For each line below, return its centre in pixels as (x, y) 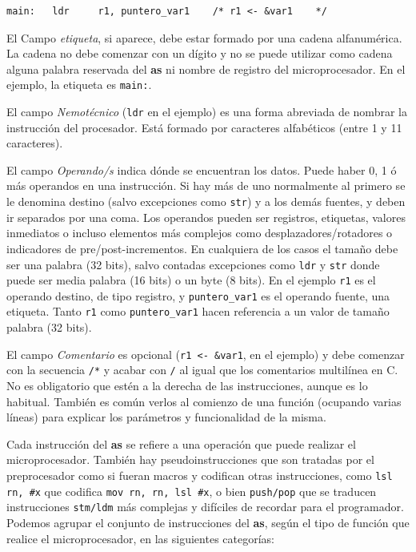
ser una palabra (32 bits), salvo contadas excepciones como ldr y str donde (193, 264)
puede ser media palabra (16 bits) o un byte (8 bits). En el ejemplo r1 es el (191, 280)
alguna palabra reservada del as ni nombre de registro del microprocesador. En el (206, 68)
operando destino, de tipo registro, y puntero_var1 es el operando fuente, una (198, 295)
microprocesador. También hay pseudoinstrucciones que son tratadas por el (190, 459)
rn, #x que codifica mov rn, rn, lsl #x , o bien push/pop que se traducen (192, 491)
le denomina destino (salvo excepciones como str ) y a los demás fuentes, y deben (206, 201)
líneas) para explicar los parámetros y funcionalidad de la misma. (166, 417)
